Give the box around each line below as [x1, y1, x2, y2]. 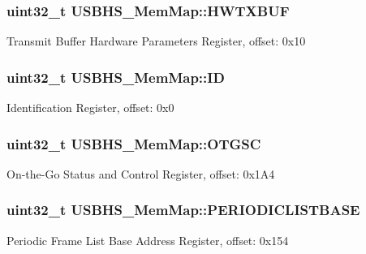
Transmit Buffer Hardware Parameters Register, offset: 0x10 [6, 32, 306, 50]
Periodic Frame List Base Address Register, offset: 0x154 [6, 231, 289, 248]
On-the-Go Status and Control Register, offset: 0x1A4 [6, 165, 275, 182]
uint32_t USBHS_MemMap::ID [6, 67, 225, 87]
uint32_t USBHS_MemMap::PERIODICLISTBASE [6, 200, 360, 220]
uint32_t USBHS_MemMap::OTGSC [6, 133, 261, 153]
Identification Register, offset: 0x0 [6, 99, 174, 116]
